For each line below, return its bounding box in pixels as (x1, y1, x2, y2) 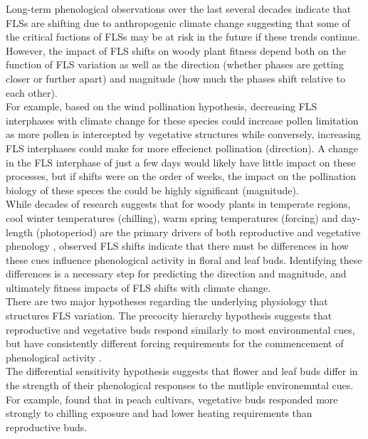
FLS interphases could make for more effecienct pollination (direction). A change (6, 140, 358, 155)
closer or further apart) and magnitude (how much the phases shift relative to (6, 70, 345, 85)
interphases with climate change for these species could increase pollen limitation (6, 112, 359, 127)
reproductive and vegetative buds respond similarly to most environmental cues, (6, 322, 355, 337)
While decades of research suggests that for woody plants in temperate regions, (6, 196, 351, 211)
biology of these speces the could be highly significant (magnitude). (6, 182, 299, 197)
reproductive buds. (6, 419, 88, 434)
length (6, 224, 33, 239)
